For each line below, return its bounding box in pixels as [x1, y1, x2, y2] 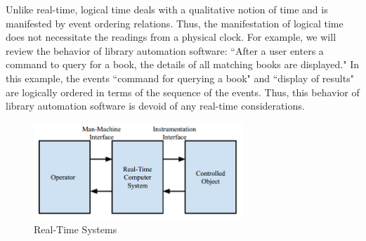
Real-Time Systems [34, 221, 117, 236]
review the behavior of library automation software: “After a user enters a [6, 43, 324, 58]
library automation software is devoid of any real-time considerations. [6, 98, 305, 113]
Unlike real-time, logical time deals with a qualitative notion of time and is [6, 2, 328, 16]
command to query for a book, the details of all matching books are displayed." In [6, 57, 359, 72]
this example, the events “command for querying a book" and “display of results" [6, 70, 354, 85]
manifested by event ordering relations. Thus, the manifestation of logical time [6, 15, 344, 30]
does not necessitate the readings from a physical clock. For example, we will [6, 30, 336, 44]
